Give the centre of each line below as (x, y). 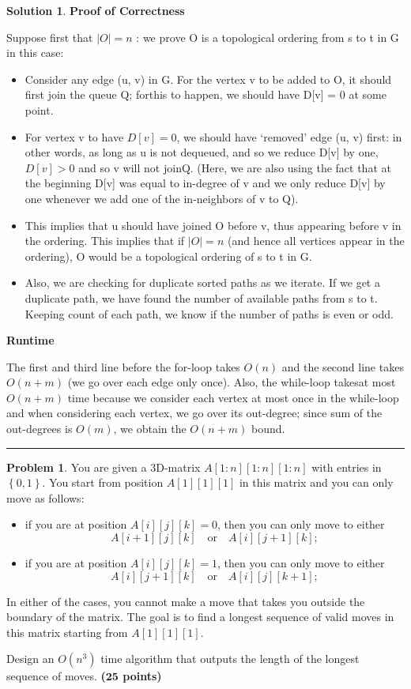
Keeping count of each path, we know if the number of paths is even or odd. (209, 313)
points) (142, 676)
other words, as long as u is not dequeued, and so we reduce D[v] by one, (202, 152)
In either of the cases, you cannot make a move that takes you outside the (186, 601)
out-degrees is (40, 429)
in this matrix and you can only (316, 482)
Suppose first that (50, 37)
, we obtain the (150, 429)
